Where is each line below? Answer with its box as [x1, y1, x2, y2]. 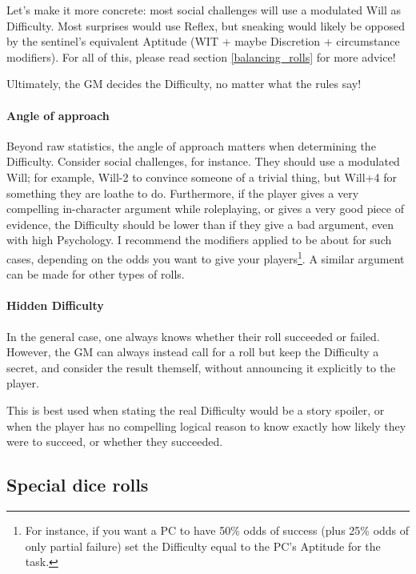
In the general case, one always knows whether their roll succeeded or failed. [6, 327, 380, 344]
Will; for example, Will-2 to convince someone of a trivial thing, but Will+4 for [6, 168, 397, 185]
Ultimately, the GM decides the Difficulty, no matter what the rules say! [6, 75, 362, 92]
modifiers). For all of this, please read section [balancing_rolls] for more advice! [6, 48, 396, 65]
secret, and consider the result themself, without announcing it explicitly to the [6, 359, 396, 375]
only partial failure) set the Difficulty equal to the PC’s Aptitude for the [25, 537, 381, 554]
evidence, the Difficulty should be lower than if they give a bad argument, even [6, 215, 394, 232]
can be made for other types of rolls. [6, 266, 185, 283]
